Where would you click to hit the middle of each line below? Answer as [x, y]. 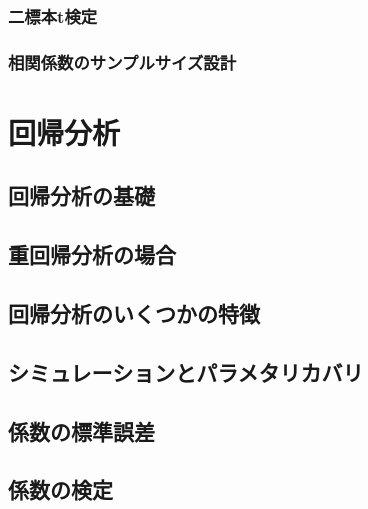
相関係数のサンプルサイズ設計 [122, 61]
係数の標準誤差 [81, 430]
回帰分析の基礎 [81, 195]
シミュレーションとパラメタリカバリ [186, 371]
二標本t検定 [53, 15]
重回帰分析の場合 [92, 254]
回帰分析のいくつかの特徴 [134, 313]
